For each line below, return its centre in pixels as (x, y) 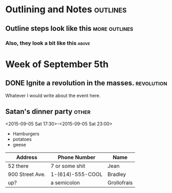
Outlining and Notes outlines (66, 9)
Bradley (117, 175)
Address (27, 158)
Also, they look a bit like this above (48, 43)
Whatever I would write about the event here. (53, 95)
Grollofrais (120, 183)
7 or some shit (68, 166)
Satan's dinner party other (48, 111)
